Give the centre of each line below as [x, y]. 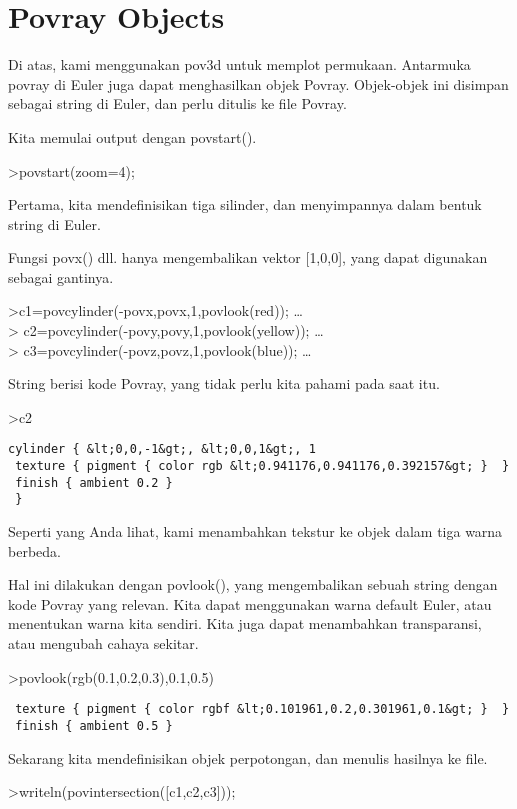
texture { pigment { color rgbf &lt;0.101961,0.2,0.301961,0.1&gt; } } [262, 709]
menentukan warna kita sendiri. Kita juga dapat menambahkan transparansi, [245, 623]
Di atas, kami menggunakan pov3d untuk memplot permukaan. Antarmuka [239, 64]
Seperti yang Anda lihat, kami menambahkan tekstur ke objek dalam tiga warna [255, 531]
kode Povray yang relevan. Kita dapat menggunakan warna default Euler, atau [250, 603]
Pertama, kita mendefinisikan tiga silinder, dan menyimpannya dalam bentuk [245, 204]
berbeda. [34, 550]
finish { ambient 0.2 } [94, 482]
